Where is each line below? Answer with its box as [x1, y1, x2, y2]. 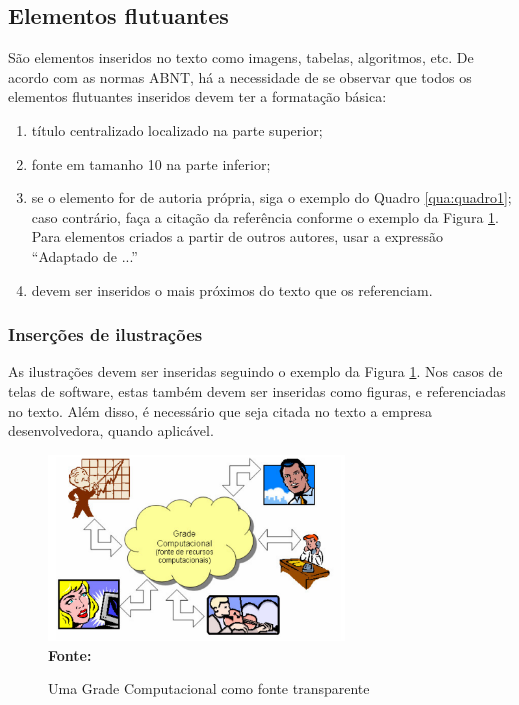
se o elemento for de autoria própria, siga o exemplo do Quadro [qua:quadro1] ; [31, 187, 512, 208]
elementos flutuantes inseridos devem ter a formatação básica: [8, 86, 387, 107]
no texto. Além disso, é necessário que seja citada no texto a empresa [8, 400, 432, 421]
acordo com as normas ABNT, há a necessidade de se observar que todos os [8, 66, 472, 87]
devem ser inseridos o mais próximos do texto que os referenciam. [31, 279, 433, 300]
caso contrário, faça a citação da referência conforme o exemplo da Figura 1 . [31, 206, 499, 227]
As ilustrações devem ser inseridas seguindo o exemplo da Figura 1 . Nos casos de [8, 361, 503, 382]
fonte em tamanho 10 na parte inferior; [31, 153, 271, 174]
